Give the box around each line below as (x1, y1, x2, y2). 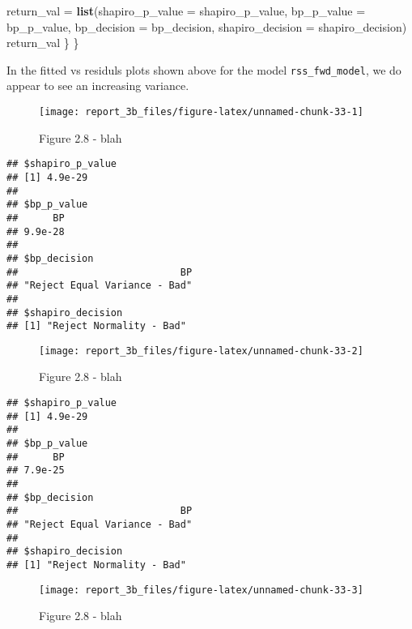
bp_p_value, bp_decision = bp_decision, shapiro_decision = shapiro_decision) (6, 18, 407, 35)
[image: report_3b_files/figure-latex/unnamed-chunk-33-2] (39, 344, 363, 357)
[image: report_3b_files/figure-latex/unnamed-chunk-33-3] (39, 584, 363, 596)
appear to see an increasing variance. (6, 77, 189, 94)
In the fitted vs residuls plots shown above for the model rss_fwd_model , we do (6, 61, 401, 78)
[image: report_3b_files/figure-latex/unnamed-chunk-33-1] (39, 106, 363, 118)
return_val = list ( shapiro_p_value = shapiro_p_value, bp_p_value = (6, 2, 366, 19)
